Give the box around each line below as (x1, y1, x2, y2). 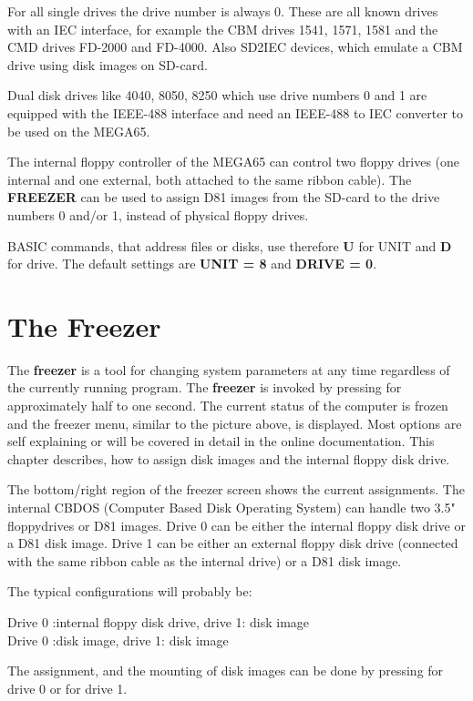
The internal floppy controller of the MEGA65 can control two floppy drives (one (7, 152, 460, 171)
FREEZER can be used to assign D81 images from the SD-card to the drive (7, 188, 440, 207)
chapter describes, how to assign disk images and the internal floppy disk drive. (7, 449, 450, 468)
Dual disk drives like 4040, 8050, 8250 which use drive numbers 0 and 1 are (7, 86, 427, 105)
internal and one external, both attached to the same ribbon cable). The (7, 169, 412, 188)
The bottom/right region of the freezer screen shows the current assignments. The (7, 480, 465, 499)
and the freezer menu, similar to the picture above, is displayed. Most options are (7, 413, 462, 432)
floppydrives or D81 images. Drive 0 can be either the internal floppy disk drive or (7, 515, 466, 534)
